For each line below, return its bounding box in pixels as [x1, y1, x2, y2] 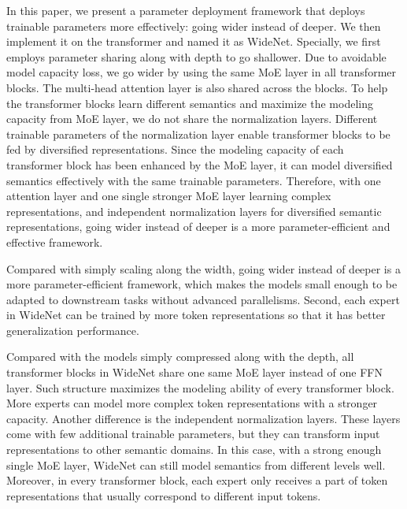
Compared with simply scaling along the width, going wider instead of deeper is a [6, 260, 401, 277]
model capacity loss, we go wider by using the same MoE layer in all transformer [6, 64, 397, 80]
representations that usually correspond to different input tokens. [6, 487, 321, 503]
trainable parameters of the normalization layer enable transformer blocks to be [6, 125, 390, 142]
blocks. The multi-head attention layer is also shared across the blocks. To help [6, 79, 388, 95]
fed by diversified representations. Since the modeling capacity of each [6, 141, 344, 158]
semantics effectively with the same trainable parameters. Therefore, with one [6, 172, 381, 188]
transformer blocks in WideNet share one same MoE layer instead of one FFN [6, 364, 383, 381]
